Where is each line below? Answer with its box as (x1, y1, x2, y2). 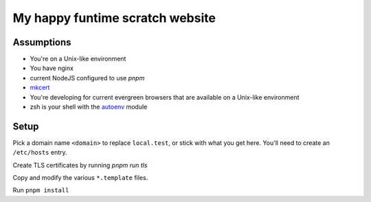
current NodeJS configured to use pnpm (30, 74, 145, 82)
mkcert (30, 83, 50, 92)
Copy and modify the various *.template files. (12, 174, 148, 182)
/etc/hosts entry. (12, 148, 68, 157)
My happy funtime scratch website (12, 10, 216, 25)
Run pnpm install (12, 186, 69, 194)
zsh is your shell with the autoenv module (30, 103, 148, 111)
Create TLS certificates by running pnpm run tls (12, 161, 148, 169)
